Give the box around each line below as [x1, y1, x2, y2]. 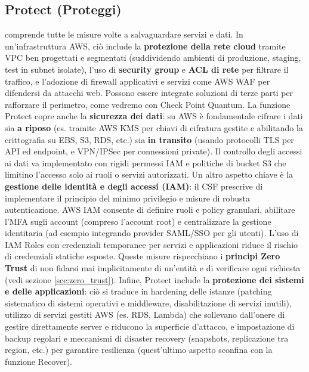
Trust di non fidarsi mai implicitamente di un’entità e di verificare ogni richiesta [5, 262, 301, 274]
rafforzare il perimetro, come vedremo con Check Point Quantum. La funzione [5, 98, 291, 110]
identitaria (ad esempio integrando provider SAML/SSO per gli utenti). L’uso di [5, 227, 299, 239]
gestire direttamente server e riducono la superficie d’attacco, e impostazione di [5, 320, 295, 333]
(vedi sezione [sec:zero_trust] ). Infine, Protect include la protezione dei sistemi [5, 273, 304, 286]
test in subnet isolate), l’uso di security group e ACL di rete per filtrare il [5, 63, 289, 75]
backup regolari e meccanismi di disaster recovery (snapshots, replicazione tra [5, 331, 289, 344]
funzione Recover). [5, 355, 73, 367]
